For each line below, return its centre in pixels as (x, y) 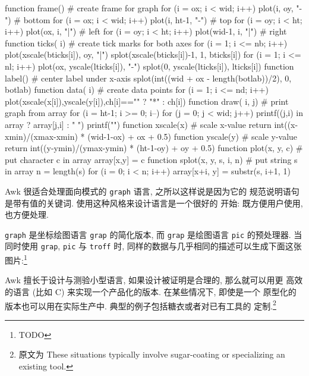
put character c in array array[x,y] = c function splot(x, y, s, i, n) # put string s (151, 159)
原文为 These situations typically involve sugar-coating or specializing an (152, 354)
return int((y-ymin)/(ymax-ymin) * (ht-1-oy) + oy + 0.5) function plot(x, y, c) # (154, 148)
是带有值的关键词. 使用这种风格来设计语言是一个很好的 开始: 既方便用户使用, (154, 203)
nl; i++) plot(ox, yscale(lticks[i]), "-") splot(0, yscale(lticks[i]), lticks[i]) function (149, 66)
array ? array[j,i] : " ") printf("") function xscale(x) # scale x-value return (138, 124)
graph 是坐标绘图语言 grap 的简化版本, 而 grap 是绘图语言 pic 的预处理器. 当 (154, 234)
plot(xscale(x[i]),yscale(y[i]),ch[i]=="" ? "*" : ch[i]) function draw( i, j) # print (147, 101)
